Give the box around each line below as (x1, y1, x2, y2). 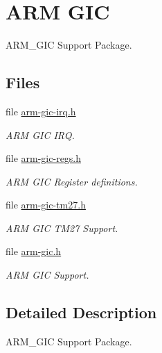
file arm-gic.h (6, 244, 62, 258)
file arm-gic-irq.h (6, 104, 76, 118)
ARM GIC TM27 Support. (6, 220, 118, 235)
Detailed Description (6, 302, 157, 323)
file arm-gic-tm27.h (6, 197, 86, 212)
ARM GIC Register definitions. (6, 174, 138, 188)
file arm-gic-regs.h (6, 151, 82, 165)
